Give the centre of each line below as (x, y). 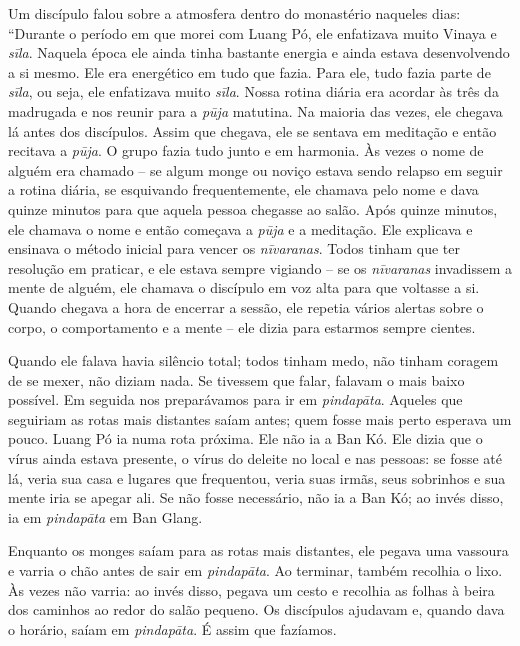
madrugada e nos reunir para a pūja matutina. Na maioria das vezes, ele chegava (255, 110)
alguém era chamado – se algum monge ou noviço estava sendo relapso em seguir (255, 169)
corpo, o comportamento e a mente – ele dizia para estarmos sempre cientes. (242, 326)
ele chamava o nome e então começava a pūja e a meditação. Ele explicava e (240, 228)
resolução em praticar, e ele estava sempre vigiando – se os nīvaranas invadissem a (260, 267)
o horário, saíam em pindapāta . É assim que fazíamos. (172, 628)
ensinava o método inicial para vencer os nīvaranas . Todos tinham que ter (234, 248)
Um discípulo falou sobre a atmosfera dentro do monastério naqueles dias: (234, 13)
